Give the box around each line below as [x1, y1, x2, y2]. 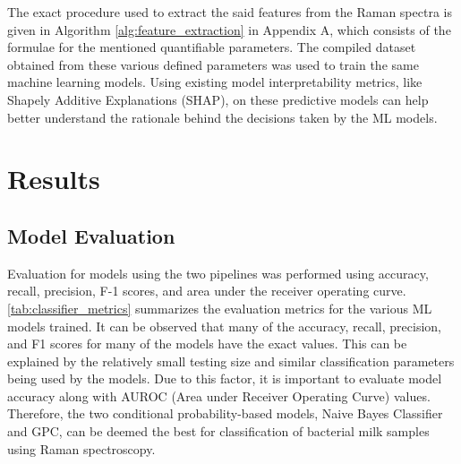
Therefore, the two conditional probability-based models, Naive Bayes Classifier [7, 404, 443, 423]
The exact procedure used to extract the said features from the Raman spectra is [7, 3, 452, 21]
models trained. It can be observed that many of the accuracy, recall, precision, [7, 316, 441, 335]
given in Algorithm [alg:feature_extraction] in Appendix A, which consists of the [7, 20, 451, 39]
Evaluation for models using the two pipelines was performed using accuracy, [7, 263, 429, 282]
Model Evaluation [7, 221, 175, 249]
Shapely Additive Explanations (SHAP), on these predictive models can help [7, 90, 429, 108]
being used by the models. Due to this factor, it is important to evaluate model [7, 369, 442, 388]
